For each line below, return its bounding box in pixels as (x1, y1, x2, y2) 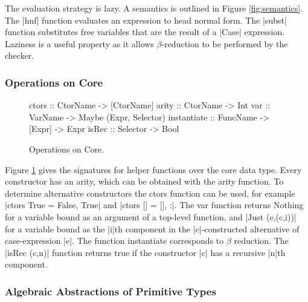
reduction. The (234, 234, 289, 247)
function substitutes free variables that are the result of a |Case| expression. (5, 25, 285, 38)
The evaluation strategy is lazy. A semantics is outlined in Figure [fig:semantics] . (5, 2, 303, 14)
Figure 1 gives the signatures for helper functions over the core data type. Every (5, 163, 302, 176)
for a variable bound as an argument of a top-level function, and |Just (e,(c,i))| (5, 210, 297, 223)
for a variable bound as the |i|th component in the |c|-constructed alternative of (5, 222, 300, 235)
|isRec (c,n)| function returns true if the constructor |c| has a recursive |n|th (5, 246, 286, 258)
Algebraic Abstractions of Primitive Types (5, 283, 216, 298)
